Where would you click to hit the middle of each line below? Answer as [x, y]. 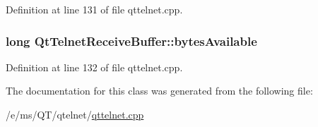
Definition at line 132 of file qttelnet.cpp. [94, 67]
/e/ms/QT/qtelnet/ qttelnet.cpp [75, 114]
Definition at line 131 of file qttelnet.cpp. [94, 9]
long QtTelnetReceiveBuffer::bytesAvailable [131, 41]
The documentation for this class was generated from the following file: [159, 91]
